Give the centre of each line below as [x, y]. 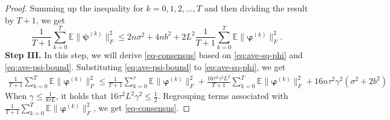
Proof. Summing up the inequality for [74, 8]
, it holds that [81, 96]
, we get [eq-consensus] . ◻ [142, 108]
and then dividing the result [256, 8]
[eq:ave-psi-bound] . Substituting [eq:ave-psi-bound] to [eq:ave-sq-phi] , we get [145, 66]
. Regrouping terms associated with [223, 96]
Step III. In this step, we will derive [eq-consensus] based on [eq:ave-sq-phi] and [154, 55]
